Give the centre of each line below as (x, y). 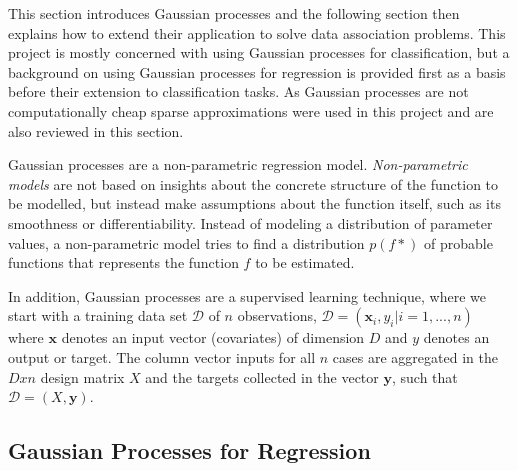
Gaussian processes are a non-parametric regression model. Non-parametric (238, 164)
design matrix (82, 376)
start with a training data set (98, 315)
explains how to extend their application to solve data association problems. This (257, 32)
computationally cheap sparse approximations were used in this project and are (251, 110)
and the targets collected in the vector (262, 376)
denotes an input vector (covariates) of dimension (213, 337)
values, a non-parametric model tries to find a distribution (186, 242)
